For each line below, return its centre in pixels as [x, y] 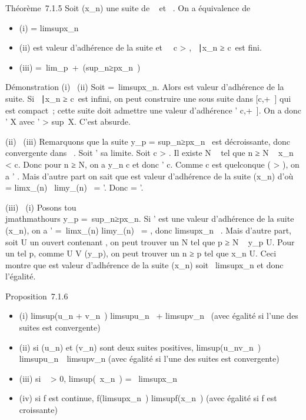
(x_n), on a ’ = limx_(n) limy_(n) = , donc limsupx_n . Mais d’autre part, [149, 230]
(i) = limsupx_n [49, 27]
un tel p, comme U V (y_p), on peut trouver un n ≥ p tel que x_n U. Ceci [141, 253]
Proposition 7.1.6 [37, 296]
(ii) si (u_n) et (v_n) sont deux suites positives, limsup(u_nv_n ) [140, 347]
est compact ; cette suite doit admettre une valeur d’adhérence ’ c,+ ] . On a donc [154, 110]
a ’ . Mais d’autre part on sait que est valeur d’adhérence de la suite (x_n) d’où [149, 176]
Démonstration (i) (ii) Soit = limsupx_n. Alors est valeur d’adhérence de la [145, 87]
